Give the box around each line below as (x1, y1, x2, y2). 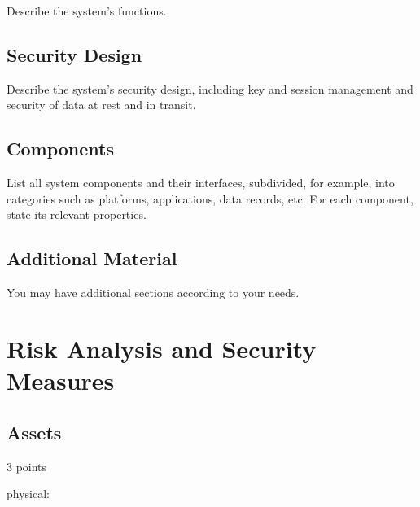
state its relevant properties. (7, 206, 147, 223)
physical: (7, 485, 50, 502)
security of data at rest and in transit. (7, 96, 196, 113)
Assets (7, 419, 62, 444)
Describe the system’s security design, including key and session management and (7, 80, 413, 97)
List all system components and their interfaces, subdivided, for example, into (7, 174, 395, 191)
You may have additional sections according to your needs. (7, 284, 300, 301)
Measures (7, 364, 115, 397)
